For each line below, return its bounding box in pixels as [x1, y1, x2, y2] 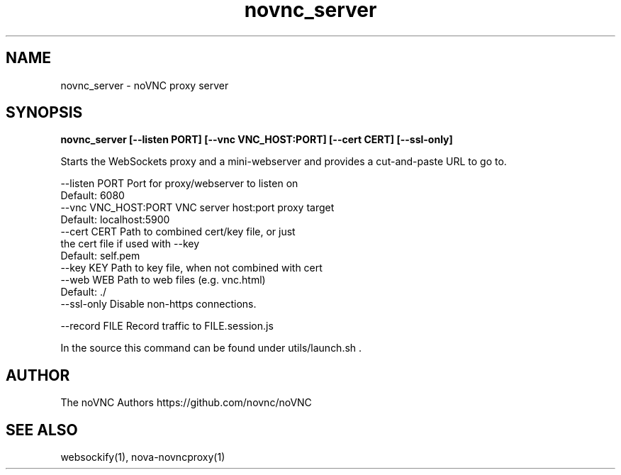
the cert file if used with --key [60, 238, 200, 250]
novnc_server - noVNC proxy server [60, 79, 229, 91]
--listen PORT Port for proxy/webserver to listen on [60, 177, 298, 190]
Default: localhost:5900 [60, 213, 170, 226]
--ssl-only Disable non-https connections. [60, 298, 257, 311]
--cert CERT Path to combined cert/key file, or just [60, 225, 296, 238]
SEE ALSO [6, 420, 78, 439]
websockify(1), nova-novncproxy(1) [60, 451, 225, 464]
